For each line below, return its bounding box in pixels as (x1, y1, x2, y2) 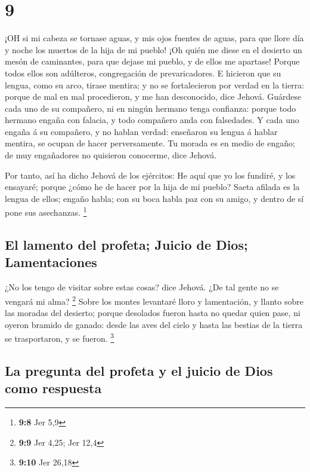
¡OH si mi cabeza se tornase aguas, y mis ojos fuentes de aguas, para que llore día (5, 32, 304, 44)
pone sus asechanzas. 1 (5, 204, 87, 219)
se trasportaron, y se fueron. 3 (5, 330, 114, 344)
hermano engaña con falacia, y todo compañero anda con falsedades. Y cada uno (5, 114, 299, 126)
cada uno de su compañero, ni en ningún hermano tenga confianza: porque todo (5, 102, 296, 114)
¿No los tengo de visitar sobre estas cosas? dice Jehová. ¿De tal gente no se (5, 281, 279, 293)
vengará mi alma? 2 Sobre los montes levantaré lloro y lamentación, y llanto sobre (5, 293, 303, 307)
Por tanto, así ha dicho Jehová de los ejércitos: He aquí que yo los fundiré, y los (5, 168, 296, 181)
